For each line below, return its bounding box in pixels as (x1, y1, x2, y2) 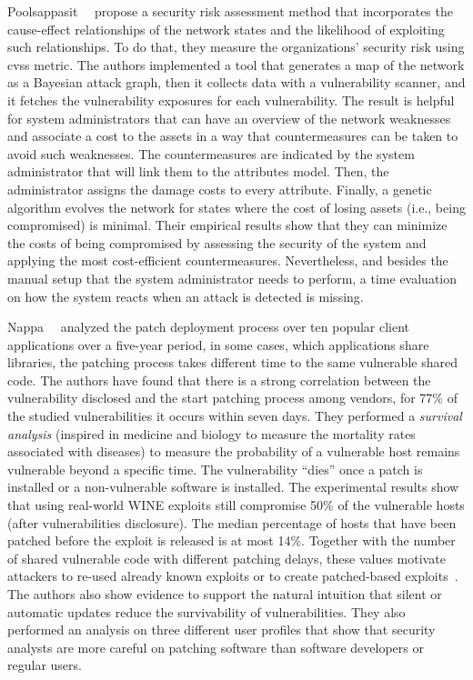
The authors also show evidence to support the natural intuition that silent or (7, 585, 442, 603)
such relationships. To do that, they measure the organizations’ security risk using (7, 37, 465, 56)
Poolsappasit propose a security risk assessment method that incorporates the (7, 2, 453, 20)
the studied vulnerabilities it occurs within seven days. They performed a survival (7, 406, 462, 425)
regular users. (7, 655, 82, 675)
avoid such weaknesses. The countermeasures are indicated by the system (7, 144, 415, 163)
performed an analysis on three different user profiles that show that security (7, 620, 436, 639)
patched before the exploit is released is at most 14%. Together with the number (7, 531, 456, 550)
